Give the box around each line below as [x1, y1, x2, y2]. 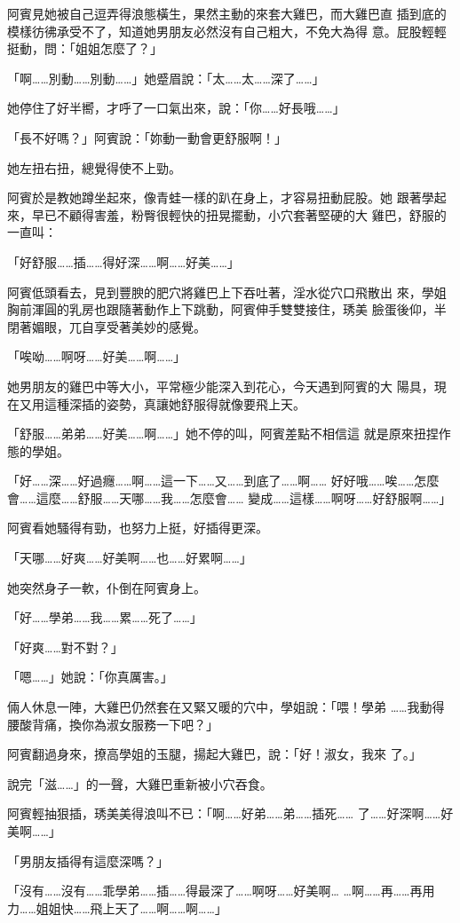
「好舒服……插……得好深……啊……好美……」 [7, 252, 240, 271]
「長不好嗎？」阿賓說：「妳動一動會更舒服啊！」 [7, 128, 287, 146]
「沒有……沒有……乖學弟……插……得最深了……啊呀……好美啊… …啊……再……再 [7, 881, 423, 900]
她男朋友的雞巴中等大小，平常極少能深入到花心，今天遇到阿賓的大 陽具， [7, 376, 434, 395]
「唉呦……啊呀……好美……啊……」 [7, 347, 186, 366]
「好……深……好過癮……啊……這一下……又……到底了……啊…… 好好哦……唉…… [7, 471, 415, 490]
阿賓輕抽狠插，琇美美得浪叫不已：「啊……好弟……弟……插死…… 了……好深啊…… [7, 804, 441, 823]
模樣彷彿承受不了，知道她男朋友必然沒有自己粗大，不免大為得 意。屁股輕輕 [7, 21, 447, 40]
